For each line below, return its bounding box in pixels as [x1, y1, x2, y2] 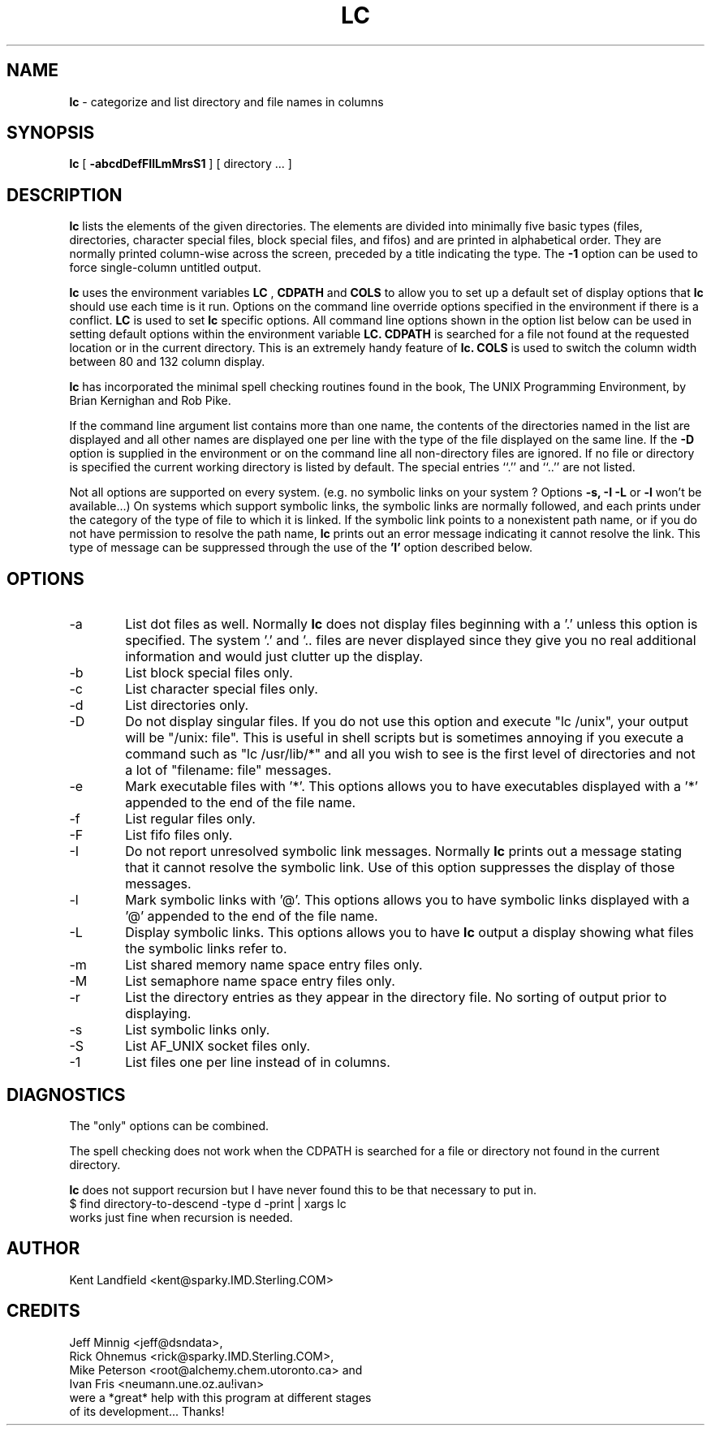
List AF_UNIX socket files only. [125, 1038, 311, 1055]
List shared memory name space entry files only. [125, 957, 423, 974]
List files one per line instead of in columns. [125, 1054, 390, 1071]
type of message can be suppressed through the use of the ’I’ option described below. [69, 540, 532, 555]
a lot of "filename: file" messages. [125, 762, 332, 779]
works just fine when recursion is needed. [69, 1210, 293, 1224]
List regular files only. [125, 811, 256, 828]
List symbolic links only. [125, 1021, 270, 1039]
